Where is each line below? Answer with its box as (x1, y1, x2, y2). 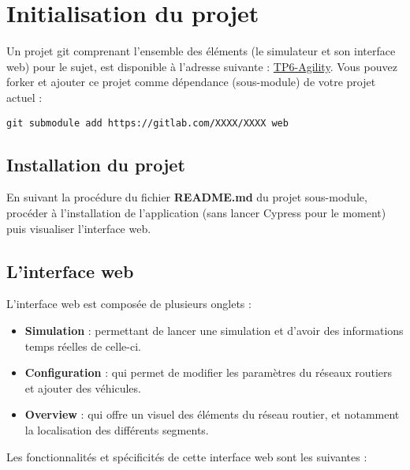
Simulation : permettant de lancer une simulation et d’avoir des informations (24, 321, 404, 338)
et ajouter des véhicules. (24, 379, 141, 396)
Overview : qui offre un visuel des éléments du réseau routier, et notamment (24, 406, 400, 423)
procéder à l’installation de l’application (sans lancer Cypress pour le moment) (6, 204, 386, 220)
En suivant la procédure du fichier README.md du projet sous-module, (6, 189, 367, 205)
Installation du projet (6, 152, 185, 176)
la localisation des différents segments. (24, 421, 209, 438)
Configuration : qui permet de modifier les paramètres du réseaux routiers (24, 364, 393, 381)
